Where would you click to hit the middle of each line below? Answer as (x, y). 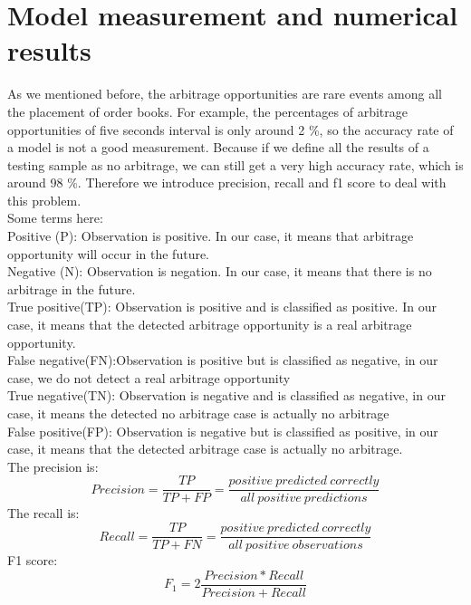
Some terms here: (55, 218)
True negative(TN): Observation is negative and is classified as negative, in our (226, 395)
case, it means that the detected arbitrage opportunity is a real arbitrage (210, 325)
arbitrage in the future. (72, 288)
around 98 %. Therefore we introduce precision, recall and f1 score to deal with (227, 182)
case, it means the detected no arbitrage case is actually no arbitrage (198, 413)
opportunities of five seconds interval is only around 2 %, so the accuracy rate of (231, 129)
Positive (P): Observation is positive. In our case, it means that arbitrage (211, 236)
